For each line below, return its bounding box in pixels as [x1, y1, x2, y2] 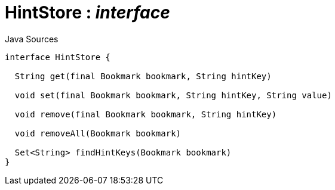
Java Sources [5, 33, 59, 44]
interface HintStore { [5, 52, 111, 62]
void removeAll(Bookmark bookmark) [14, 128, 182, 138]
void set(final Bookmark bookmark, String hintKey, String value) [14, 90, 332, 100]
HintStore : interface [5, 2, 170, 23]
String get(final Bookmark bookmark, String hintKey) [14, 71, 272, 81]
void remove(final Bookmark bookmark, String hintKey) [14, 109, 277, 119]
